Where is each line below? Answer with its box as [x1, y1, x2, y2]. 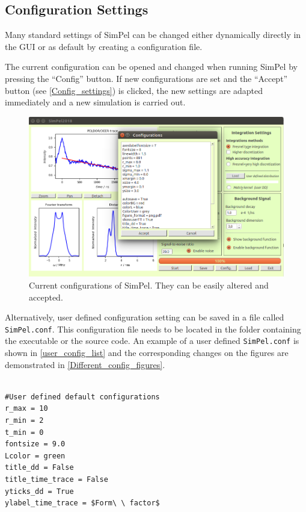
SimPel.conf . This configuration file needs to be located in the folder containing [5, 322, 301, 335]
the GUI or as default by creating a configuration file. [5, 40, 203, 52]
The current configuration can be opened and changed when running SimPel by [5, 60, 298, 73]
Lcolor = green [5, 451, 66, 460]
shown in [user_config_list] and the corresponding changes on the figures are [5, 346, 289, 359]
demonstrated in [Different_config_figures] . [5, 358, 165, 370]
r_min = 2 [5, 416, 44, 425]
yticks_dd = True [5, 487, 74, 496]
